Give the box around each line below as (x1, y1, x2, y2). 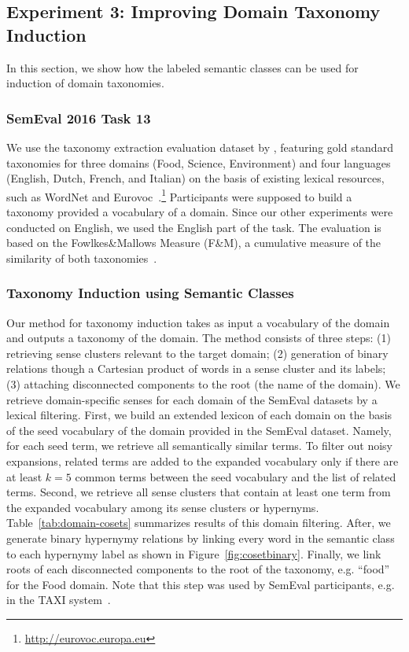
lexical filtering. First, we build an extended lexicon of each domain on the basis (6, 407, 392, 423)
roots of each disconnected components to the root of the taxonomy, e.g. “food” (6, 561, 390, 577)
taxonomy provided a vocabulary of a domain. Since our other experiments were (6, 204, 393, 220)
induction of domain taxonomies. (6, 75, 164, 91)
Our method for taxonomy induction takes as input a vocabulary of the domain (6, 314, 390, 330)
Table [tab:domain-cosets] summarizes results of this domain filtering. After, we (6, 514, 391, 531)
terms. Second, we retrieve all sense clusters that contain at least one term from (6, 484, 391, 500)
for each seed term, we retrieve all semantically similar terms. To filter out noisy (6, 437, 392, 454)
